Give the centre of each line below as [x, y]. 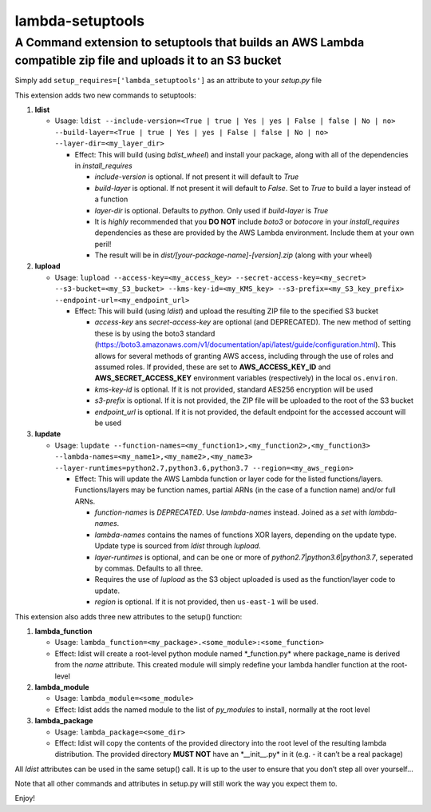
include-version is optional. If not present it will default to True [197, 177]
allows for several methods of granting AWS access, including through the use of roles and [244, 356]
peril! [103, 244]
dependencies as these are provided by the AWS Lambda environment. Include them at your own [254, 233]
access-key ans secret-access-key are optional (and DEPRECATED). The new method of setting [253, 322]
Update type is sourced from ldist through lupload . [178, 546]
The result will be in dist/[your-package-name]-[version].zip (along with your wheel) [233, 255]
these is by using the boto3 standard [155, 333]
